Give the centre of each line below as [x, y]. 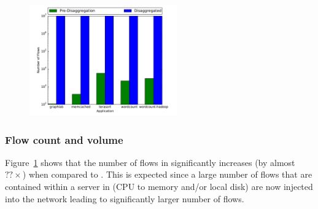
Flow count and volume [64, 139]
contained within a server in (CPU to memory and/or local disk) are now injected [159, 186]
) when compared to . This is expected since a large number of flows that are [167, 174]
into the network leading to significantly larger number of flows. [125, 198]
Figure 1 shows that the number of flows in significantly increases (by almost [150, 162]
